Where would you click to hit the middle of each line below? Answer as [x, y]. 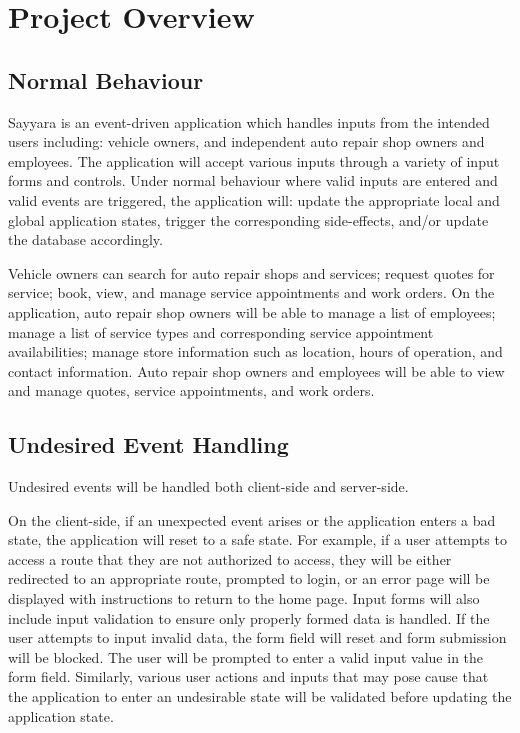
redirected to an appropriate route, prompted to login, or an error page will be [249, 578]
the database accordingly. [85, 239]
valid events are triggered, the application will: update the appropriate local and [254, 199]
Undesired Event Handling [148, 444]
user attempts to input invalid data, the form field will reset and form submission [257, 637]
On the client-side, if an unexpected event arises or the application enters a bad [252, 519]
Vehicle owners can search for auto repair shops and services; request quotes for [251, 272]
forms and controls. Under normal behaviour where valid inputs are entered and [253, 180]
